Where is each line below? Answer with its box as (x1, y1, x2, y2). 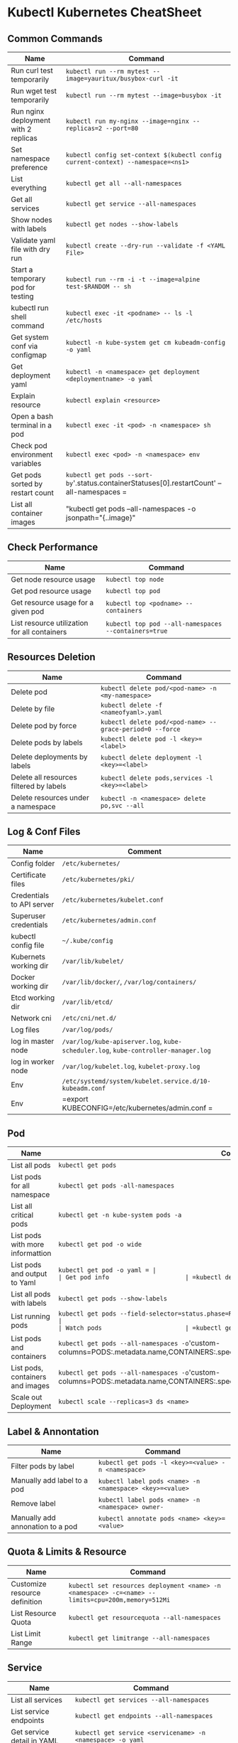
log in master (11, 1036, 55, 1046)
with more (11, 1240, 45, 1249)
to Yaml (11, 1278, 36, 1288)
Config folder (11, 858, 55, 868)
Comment (127, 847, 161, 857)
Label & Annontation (7, 1425, 99, 1437)
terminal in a (11, 420, 52, 430)
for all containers (11, 627, 67, 636)
